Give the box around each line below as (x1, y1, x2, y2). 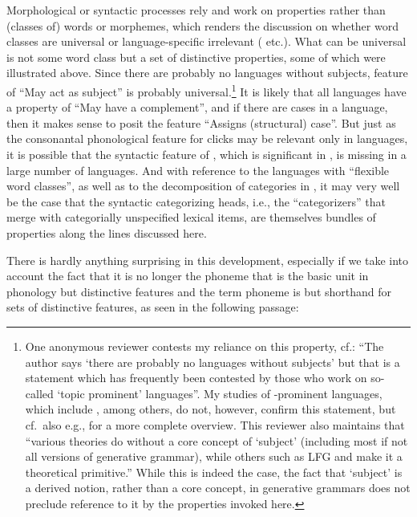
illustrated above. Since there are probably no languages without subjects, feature (6, 64, 408, 81)
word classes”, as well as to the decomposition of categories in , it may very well (6, 177, 400, 194)
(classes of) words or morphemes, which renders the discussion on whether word (6, 17, 399, 34)
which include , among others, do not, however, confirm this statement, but (25, 401, 396, 417)
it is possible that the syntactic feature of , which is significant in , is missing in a (6, 146, 407, 162)
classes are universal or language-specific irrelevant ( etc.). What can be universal (6, 33, 407, 50)
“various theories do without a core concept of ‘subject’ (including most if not (25, 432, 408, 449)
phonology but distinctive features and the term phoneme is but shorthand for (6, 283, 392, 299)
